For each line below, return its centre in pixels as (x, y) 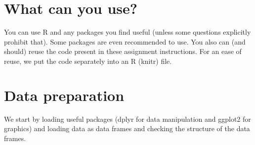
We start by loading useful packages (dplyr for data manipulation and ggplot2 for (127, 119)
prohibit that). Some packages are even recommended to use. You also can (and (125, 41)
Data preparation (64, 95)
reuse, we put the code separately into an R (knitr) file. (88, 61)
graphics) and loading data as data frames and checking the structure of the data (127, 128)
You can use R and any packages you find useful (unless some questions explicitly (127, 32)
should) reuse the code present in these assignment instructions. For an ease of (123, 51)
